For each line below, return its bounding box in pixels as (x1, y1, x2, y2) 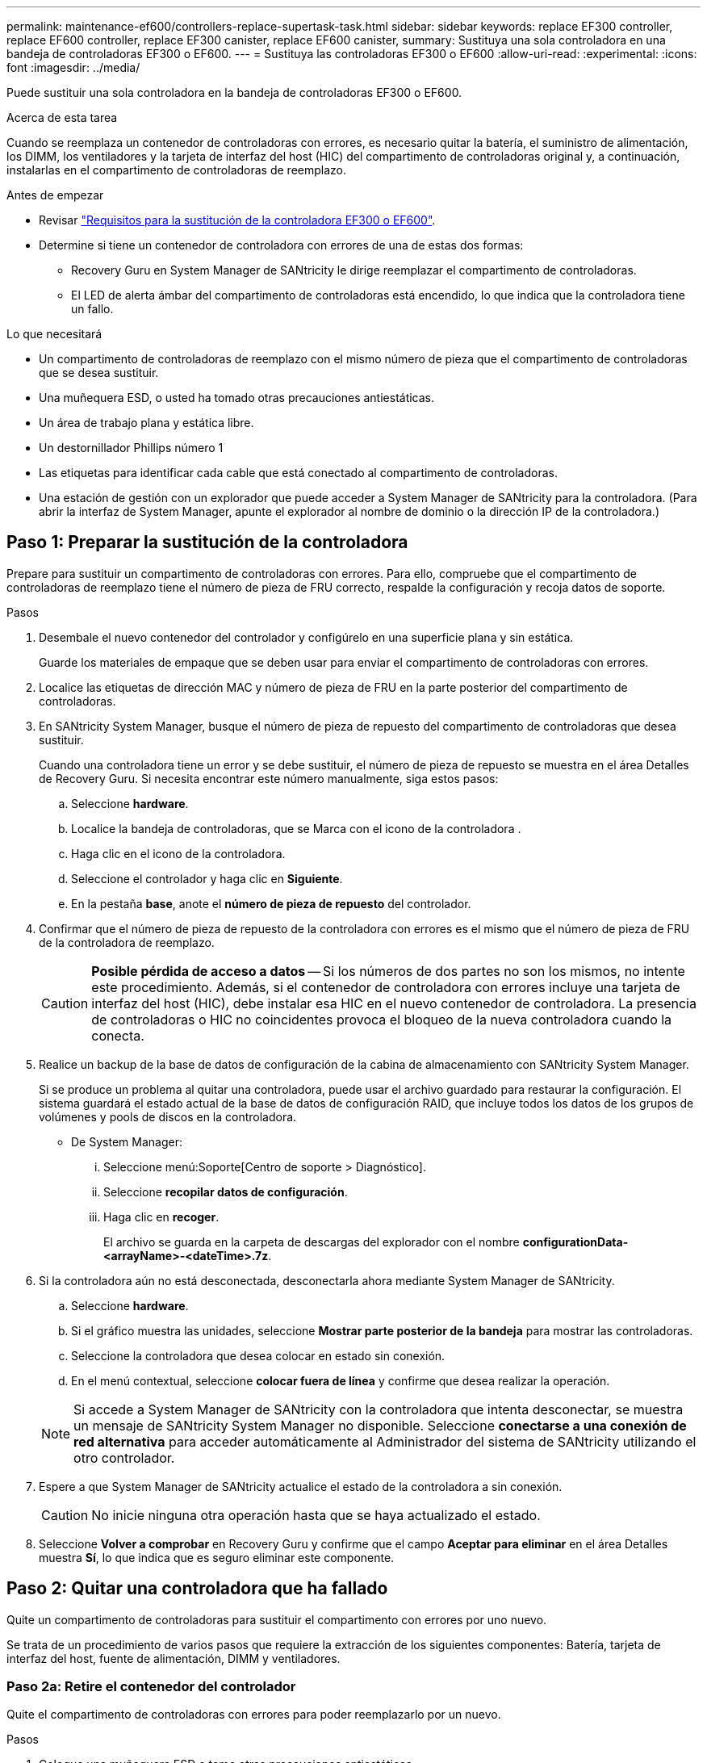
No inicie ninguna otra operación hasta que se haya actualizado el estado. (91, 1506, 541, 1523)
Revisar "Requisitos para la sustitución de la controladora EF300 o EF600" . (39, 213, 436, 227)
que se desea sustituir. (39, 366, 159, 379)
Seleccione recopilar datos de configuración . (103, 1184, 348, 1199)
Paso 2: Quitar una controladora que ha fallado (6, 1578, 388, 1599)
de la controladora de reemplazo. (39, 935, 215, 949)
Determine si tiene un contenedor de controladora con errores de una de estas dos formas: (39, 238, 524, 252)
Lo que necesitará (6, 327, 102, 341)
